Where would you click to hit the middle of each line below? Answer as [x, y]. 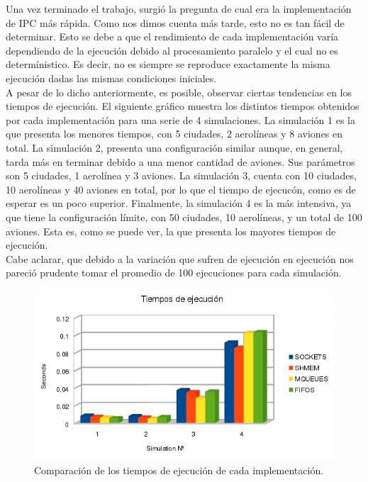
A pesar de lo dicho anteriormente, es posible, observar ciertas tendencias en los [179, 92]
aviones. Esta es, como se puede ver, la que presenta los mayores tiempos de [171, 231]
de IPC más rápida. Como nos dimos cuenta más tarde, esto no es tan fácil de [175, 22]
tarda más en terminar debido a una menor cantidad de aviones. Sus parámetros [180, 161]
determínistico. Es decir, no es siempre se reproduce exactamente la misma [168, 64]
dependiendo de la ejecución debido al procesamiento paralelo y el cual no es [172, 50]
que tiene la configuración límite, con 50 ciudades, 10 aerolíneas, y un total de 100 [184, 217]
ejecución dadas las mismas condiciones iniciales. [111, 78]
